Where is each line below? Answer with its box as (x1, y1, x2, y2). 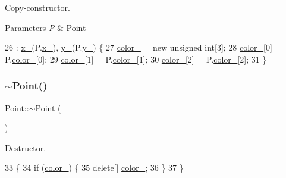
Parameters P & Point (5, 21, 86, 33)
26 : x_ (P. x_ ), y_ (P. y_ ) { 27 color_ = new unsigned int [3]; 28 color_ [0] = (5, 41, 282, 54)
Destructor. (5, 141, 46, 154)
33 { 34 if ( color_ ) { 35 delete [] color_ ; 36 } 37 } (5, 161, 184, 174)
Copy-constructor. (5, 1, 70, 13)
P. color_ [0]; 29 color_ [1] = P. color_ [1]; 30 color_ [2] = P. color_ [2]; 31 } (5, 52, 267, 65)
